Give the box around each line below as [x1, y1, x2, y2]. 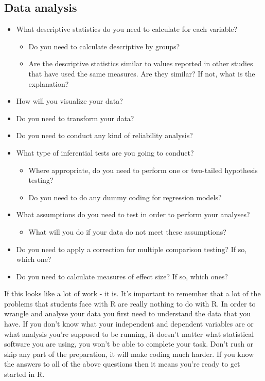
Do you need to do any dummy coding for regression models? [28, 192, 222, 202]
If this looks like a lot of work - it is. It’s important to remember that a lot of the [4, 288, 261, 299]
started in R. [4, 369, 45, 379]
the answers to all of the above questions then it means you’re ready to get [4, 358, 240, 369]
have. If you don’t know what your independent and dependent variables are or [4, 318, 254, 329]
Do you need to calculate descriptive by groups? [28, 41, 180, 51]
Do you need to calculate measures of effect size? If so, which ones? [16, 271, 228, 281]
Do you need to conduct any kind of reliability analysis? [16, 130, 193, 141]
